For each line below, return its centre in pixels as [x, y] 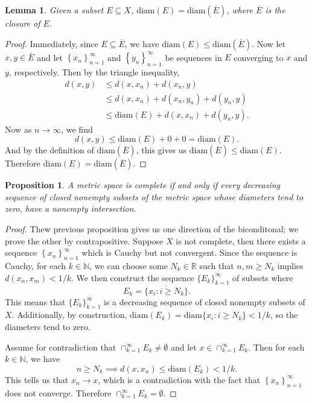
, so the [284, 315]
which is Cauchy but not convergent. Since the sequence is [189, 252]
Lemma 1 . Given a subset [54, 10]
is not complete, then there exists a [241, 240]
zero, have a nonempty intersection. [71, 208]
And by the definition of [49, 150]
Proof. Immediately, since [52, 43]
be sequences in [193, 57]
